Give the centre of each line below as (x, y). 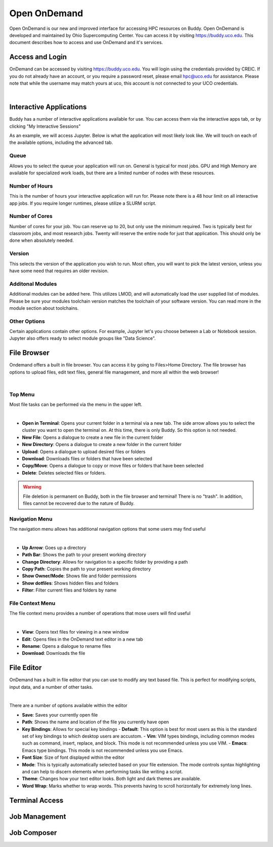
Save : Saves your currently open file (60, 715)
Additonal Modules (33, 284)
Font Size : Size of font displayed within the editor (73, 757)
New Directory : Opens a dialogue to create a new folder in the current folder (102, 445)
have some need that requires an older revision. (59, 271)
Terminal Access (36, 800)
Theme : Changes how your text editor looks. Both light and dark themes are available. (112, 779)
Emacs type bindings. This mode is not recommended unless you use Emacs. (103, 750)
